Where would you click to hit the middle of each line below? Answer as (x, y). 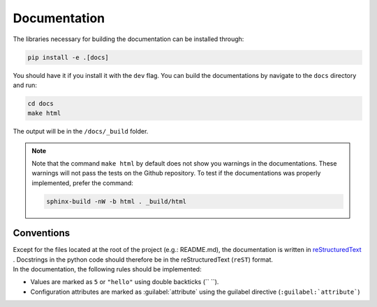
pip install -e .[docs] (68, 57)
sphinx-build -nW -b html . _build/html (116, 201)
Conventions (42, 233)
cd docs (40, 103)
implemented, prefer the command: (83, 183)
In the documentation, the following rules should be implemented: (107, 269)
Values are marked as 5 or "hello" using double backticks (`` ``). (125, 282)
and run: (25, 85)
